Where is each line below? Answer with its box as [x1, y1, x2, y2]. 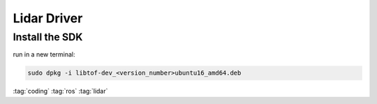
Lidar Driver [13, 10, 83, 26]
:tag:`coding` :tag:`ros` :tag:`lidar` [13, 87, 108, 96]
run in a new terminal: [13, 50, 76, 59]
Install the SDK [13, 31, 83, 43]
